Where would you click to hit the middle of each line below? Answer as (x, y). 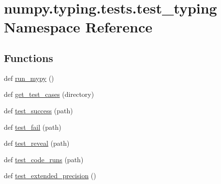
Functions (29, 57)
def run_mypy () (29, 78)
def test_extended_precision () (50, 176)
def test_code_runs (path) (44, 159)
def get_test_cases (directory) (49, 94)
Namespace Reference (78, 27)
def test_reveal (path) (37, 143)
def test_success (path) (38, 110)
